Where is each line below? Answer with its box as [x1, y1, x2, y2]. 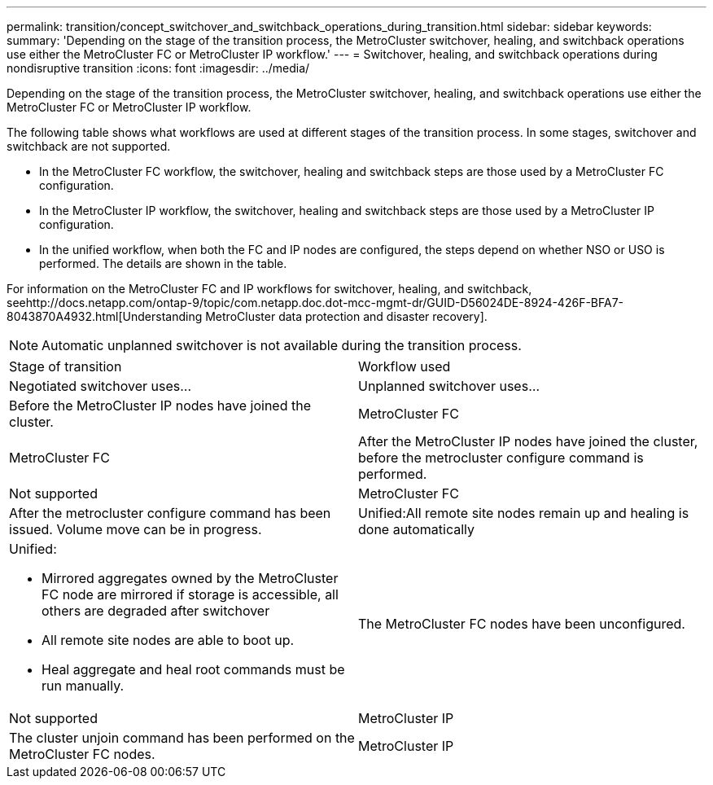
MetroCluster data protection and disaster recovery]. [205, 309, 488, 323]
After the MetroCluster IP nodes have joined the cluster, [358, 433, 698, 450]
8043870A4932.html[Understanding [7, 309, 203, 323]
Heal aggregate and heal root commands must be [42, 661, 345, 678]
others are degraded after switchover [42, 603, 270, 619]
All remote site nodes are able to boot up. [42, 632, 295, 648]
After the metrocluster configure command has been [9, 505, 331, 521]
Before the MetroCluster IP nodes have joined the [9, 397, 312, 414]
